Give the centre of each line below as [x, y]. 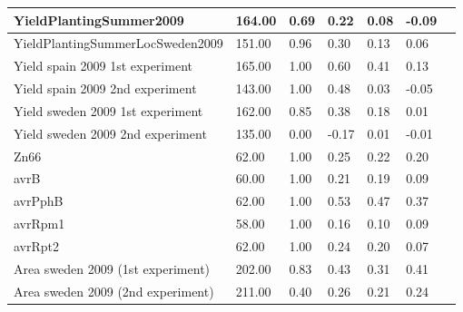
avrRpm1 [39, 224]
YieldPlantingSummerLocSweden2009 [118, 43]
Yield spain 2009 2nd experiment [105, 88]
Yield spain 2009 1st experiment [103, 66]
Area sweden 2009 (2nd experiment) [114, 291]
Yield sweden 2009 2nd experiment [110, 133]
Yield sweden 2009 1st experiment [108, 110]
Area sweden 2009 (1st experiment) [112, 268]
